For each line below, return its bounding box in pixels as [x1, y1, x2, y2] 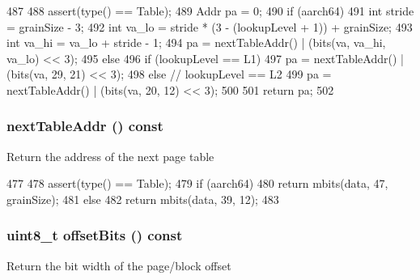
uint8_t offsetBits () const [6, 225, 183, 245]
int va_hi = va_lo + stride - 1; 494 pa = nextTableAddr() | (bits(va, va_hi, [6, 34, 386, 51]
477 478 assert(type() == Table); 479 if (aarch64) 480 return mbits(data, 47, [6, 175, 388, 192]
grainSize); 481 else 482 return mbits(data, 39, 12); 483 [6, 190, 279, 207]
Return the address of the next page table [6, 147, 214, 164]
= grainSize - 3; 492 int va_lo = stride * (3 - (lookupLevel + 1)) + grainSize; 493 [6, 18, 413, 35]
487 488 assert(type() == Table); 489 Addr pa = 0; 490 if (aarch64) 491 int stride [6, 2, 414, 19]
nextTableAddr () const [6, 116, 163, 136]
